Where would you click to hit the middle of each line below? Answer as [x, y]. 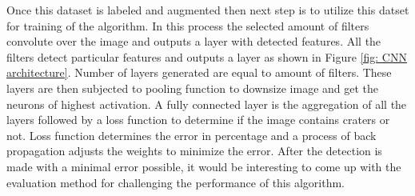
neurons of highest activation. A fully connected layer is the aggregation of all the [207, 104]
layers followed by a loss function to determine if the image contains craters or [198, 120]
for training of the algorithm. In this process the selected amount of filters [188, 25]
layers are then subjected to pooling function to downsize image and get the [193, 88]
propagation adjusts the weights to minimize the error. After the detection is [194, 151]
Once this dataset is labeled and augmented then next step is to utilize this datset [208, 10]
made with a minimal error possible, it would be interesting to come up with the [204, 166]
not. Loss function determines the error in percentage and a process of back [192, 135]
